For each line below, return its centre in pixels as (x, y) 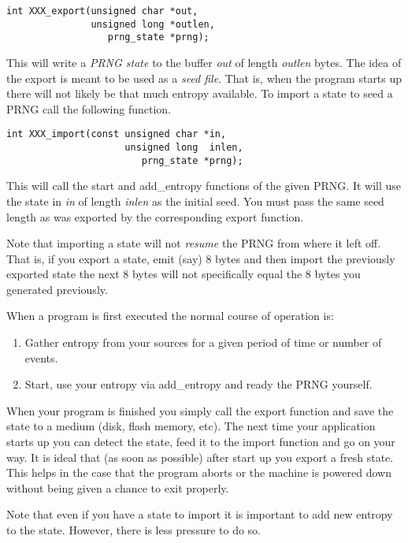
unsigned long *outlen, (153, 24)
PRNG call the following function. (89, 108)
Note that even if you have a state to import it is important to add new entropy (200, 514)
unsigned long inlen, (184, 147)
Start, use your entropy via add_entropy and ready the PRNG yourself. (198, 384)
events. (41, 357)
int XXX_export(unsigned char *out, (102, 11)
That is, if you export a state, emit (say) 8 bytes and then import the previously (201, 258)
